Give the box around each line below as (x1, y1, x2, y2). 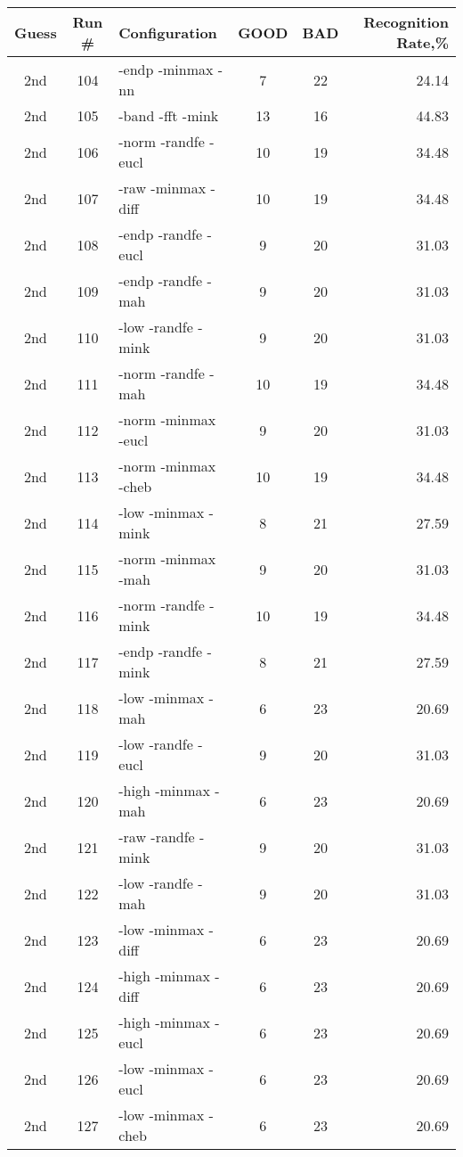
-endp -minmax (118, 59, 214, 79)
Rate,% (396, 32, 449, 53)
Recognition (363, 12, 449, 32)
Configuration (118, 21, 217, 43)
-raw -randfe (118, 826, 195, 847)
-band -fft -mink (118, 105, 219, 126)
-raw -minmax (118, 177, 207, 198)
